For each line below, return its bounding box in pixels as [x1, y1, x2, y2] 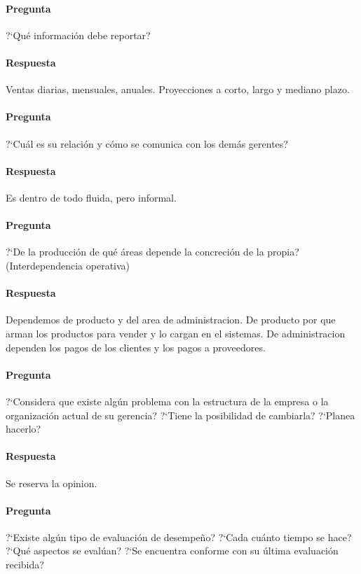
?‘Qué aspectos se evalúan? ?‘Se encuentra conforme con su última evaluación [6, 543, 339, 558]
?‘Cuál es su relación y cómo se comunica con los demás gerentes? [6, 136, 288, 150]
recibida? [6, 557, 44, 572]
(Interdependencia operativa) [6, 258, 130, 272]
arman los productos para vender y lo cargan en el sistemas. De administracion [6, 325, 346, 340]
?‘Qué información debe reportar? [6, 27, 151, 42]
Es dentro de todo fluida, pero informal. [6, 190, 177, 204]
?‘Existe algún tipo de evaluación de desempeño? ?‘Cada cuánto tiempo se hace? [6, 529, 352, 544]
